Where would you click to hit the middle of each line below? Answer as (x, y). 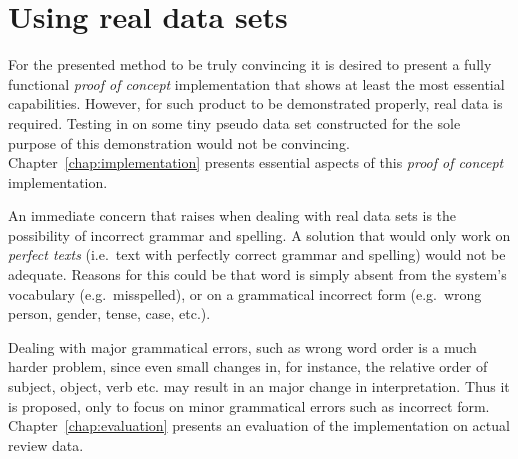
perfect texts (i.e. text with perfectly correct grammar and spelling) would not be (257, 254)
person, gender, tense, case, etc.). (109, 313)
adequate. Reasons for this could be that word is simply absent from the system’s (257, 274)
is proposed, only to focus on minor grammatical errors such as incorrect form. (249, 405)
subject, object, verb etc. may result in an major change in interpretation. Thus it (259, 386)
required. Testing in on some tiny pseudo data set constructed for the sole (234, 122)
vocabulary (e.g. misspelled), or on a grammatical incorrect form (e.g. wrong (245, 293)
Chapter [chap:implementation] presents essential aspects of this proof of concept (256, 162)
